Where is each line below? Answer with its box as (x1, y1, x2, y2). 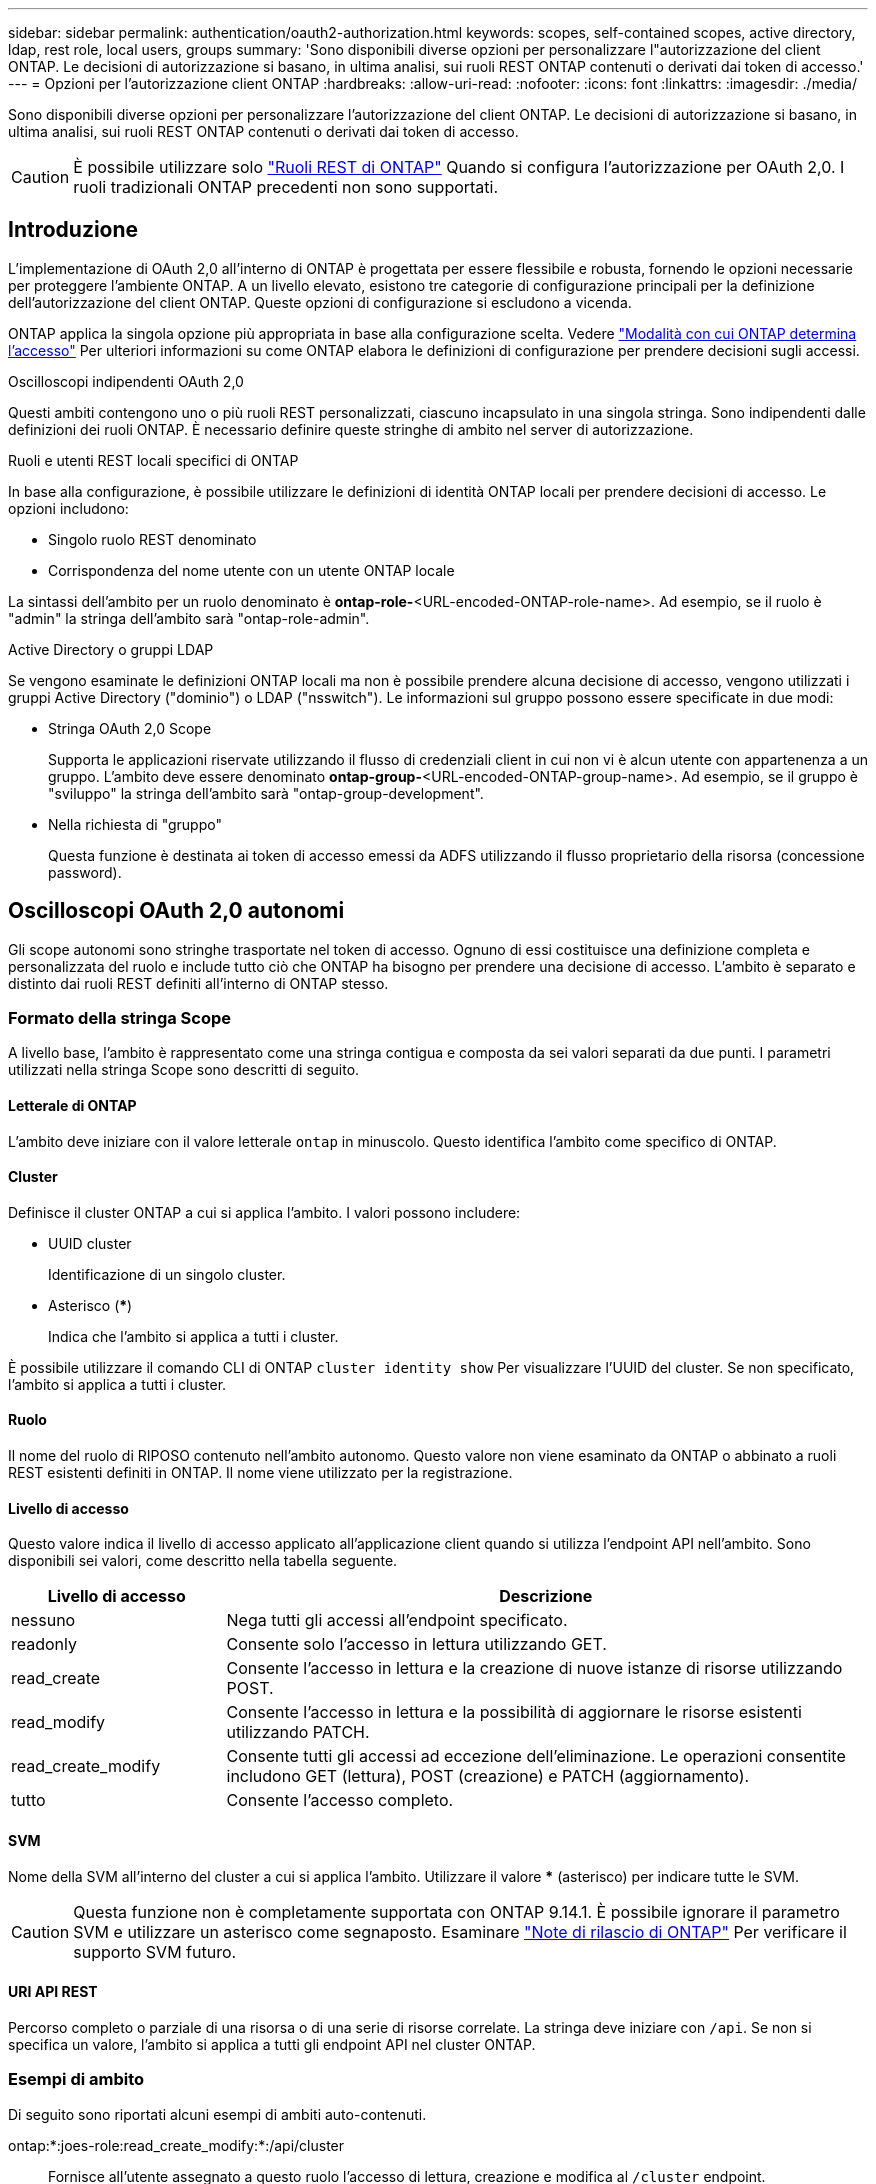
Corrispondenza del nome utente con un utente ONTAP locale (48, 561, 455, 579)
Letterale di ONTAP (8, 1097, 137, 1115)
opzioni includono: (8, 499, 129, 517)
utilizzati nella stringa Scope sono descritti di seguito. (8, 1061, 360, 1079)
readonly (11, 1634, 78, 1655)
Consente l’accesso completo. (226, 1790, 454, 1811)
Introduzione (8, 217, 139, 243)
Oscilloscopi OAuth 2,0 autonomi (8, 898, 345, 924)
